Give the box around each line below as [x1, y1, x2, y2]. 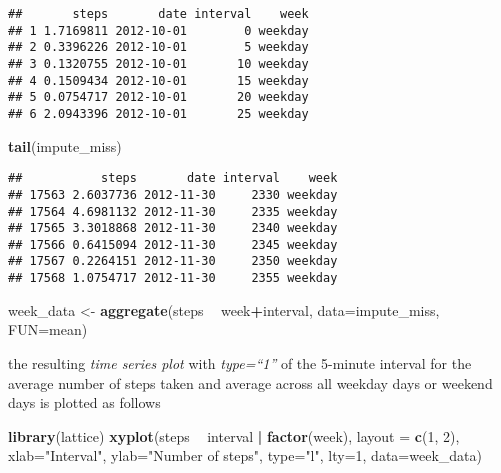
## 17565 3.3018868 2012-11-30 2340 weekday [8, 221, 338, 236]
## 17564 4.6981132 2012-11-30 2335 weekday [8, 204, 338, 219]
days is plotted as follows [8, 392, 161, 413]
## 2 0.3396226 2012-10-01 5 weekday [8, 40, 309, 55]
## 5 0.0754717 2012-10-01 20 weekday [8, 90, 309, 105]
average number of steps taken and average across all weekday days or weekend [8, 372, 493, 393]
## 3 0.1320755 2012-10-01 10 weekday [8, 56, 309, 71]
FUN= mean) [8, 319, 88, 340]
